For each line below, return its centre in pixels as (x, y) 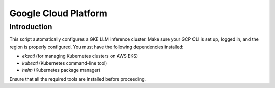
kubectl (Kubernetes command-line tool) (65, 63)
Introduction (31, 27)
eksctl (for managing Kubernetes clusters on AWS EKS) (80, 56)
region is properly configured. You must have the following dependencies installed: (97, 47)
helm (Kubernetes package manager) (61, 70)
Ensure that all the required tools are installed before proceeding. (78, 79)
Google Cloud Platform (59, 13)
